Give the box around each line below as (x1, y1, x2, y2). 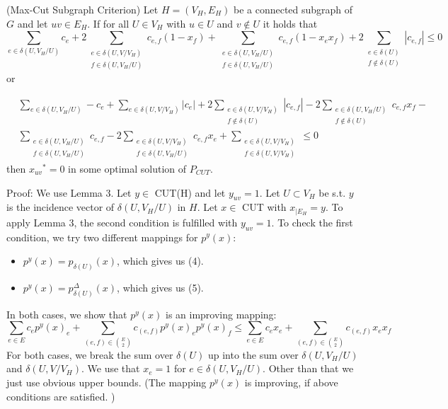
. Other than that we (263, 361, 354, 376)
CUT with (242, 200, 287, 214)
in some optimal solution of (68, 161, 187, 175)
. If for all (87, 16, 130, 30)
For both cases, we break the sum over (6, 347, 173, 362)
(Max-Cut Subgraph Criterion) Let (6, 2, 159, 16)
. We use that (81, 361, 140, 376)
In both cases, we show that (6, 306, 127, 321)
